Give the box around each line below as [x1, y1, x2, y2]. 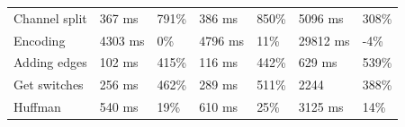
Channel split [13, 8, 87, 27]
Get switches [13, 75, 84, 94]
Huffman [13, 97, 61, 116]
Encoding [13, 30, 66, 49]
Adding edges [13, 53, 87, 72]
